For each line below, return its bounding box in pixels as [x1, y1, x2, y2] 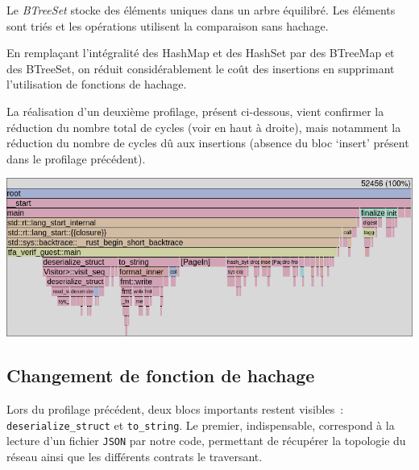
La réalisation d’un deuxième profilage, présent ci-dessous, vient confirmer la [6, 102, 384, 119]
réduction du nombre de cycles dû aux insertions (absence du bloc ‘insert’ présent [6, 134, 409, 151]
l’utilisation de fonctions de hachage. [6, 76, 187, 93]
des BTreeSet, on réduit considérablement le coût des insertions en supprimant [6, 60, 395, 76]
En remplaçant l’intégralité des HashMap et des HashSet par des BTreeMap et [6, 44, 395, 61]
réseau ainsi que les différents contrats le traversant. [6, 447, 263, 464]
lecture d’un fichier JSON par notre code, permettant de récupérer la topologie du [6, 432, 406, 449]
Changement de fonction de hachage [6, 363, 315, 388]
